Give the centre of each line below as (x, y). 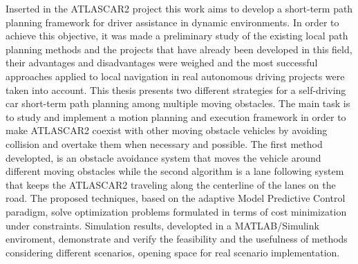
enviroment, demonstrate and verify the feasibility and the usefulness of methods (177, 239)
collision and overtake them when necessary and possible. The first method (164, 143)
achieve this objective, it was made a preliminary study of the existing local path (177, 36)
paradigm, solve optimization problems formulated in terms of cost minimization (176, 211)
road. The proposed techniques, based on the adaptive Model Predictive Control (176, 198)
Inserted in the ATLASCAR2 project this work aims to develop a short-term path (179, 8)
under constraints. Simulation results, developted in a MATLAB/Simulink (162, 225)
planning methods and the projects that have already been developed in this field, (179, 49)
